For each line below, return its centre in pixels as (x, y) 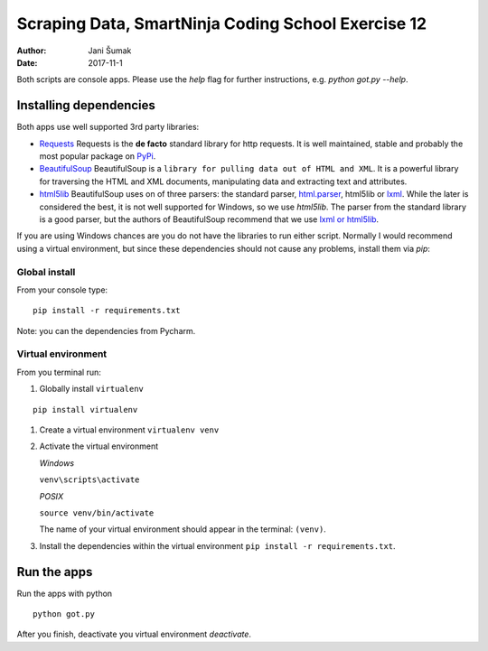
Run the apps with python (65, 593)
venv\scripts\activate (89, 480)
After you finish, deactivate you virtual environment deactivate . (134, 634)
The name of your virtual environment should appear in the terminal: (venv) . (183, 529)
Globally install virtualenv (92, 389)
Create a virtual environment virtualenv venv (129, 430)
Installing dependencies (86, 105)
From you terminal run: (59, 372)
